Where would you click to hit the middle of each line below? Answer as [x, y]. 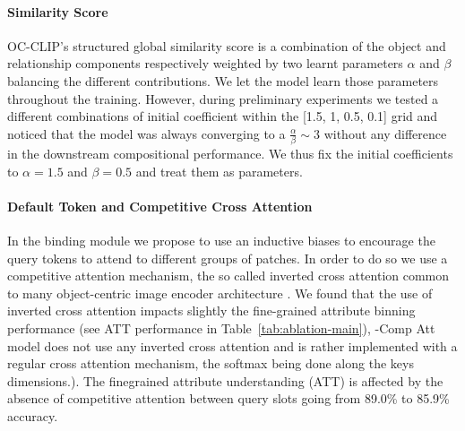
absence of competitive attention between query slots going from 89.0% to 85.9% [228, 398]
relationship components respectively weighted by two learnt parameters [205, 63]
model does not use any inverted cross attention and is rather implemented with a [232, 345]
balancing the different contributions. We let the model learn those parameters [223, 80]
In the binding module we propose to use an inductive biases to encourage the [221, 241]
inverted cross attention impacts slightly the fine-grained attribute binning [211, 310]
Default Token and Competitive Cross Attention [160, 206]
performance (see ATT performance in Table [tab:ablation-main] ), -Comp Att [221, 328]
